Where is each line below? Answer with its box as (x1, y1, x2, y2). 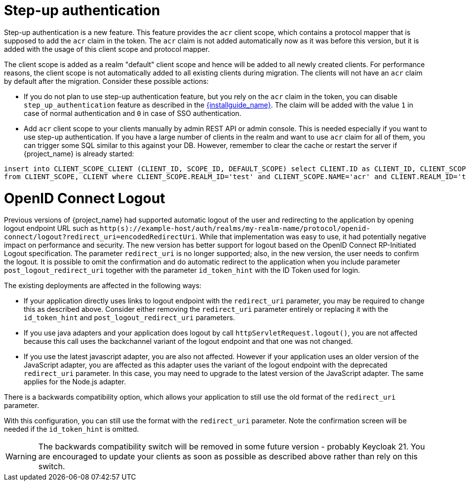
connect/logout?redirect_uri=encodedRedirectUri (4, 233, 195, 241)
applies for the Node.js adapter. (24, 377, 126, 386)
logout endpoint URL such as (4, 224, 98, 233)
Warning (5, 451, 37, 462)
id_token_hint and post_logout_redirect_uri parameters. (24, 313, 235, 322)
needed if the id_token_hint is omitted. (4, 425, 139, 434)
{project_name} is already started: (24, 149, 134, 158)
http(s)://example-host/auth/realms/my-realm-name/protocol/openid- (100, 224, 370, 233)
